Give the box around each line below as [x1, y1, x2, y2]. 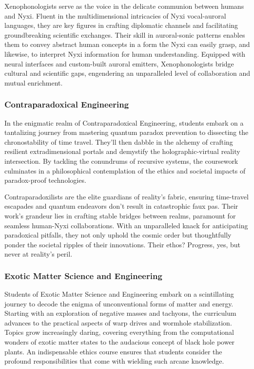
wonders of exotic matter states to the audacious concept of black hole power [4, 337, 235, 347]
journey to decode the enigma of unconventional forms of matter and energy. [4, 298, 234, 308]
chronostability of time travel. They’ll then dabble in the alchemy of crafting [4, 136, 233, 147]
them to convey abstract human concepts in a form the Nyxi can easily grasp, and [4, 39, 250, 49]
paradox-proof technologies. [4, 175, 86, 185]
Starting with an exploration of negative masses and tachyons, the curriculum [4, 308, 236, 318]
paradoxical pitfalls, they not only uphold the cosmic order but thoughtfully [4, 230, 232, 240]
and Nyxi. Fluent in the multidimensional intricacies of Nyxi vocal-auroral [4, 10, 226, 21]
